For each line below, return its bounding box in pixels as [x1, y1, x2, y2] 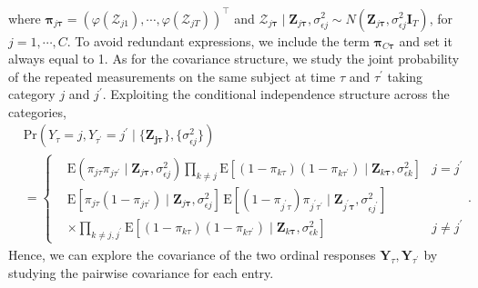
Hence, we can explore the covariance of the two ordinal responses [8, 244, 376, 263]
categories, [8, 102, 66, 121]
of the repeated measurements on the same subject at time [8, 66, 336, 85]
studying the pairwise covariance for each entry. [8, 263, 274, 282]
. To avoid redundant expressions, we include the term [66, 31, 370, 50]
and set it [399, 31, 453, 50]
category [8, 84, 56, 104]
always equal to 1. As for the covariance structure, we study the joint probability [8, 49, 460, 68]
